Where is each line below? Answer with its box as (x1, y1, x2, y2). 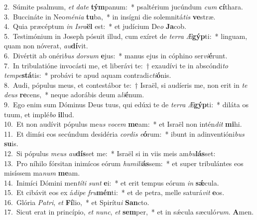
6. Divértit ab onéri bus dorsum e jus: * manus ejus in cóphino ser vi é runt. (4, 50, 228, 60)
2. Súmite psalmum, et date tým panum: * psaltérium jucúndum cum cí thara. (4, 1, 244, 11)
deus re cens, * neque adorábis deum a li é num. (4, 89, 144, 100)
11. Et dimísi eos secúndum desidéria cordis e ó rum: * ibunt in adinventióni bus (4, 128, 245, 139)
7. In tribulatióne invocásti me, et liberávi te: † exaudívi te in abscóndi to (4, 60, 228, 70)
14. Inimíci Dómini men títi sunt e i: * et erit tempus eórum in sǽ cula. (4, 177, 219, 188)
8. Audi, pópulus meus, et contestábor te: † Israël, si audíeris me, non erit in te (4, 79, 248, 90)
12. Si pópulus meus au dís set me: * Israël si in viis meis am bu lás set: (4, 148, 216, 158)
